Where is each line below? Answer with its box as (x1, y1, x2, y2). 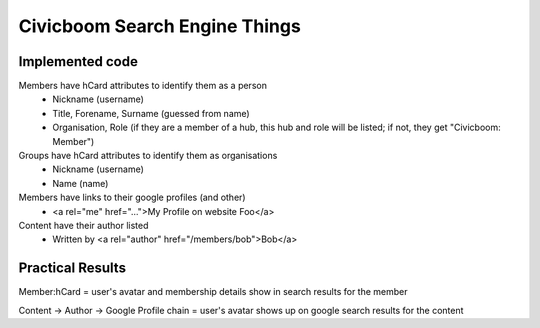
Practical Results (18, 260, 127, 277)
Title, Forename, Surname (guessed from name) (52, 107, 250, 119)
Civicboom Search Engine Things (18, 15, 302, 37)
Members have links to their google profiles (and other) (18, 191, 246, 204)
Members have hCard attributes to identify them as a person (18, 80, 267, 92)
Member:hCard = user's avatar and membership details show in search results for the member (18, 286, 409, 298)
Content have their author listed (18, 219, 149, 231)
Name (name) (52, 177, 109, 189)
